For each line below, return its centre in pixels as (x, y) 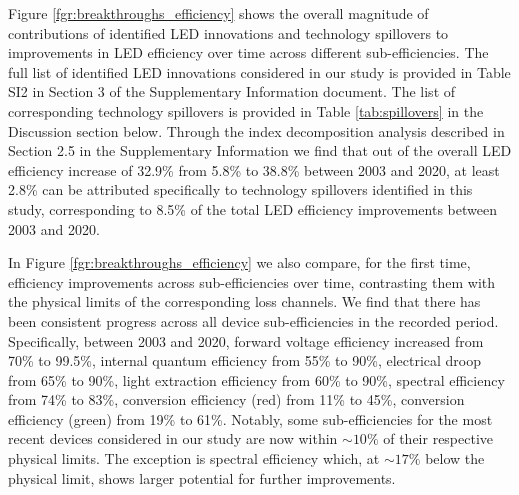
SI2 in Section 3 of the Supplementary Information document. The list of (232, 91)
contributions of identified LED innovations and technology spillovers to (228, 32)
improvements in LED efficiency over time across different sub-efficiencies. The (248, 52)
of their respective (438, 438)
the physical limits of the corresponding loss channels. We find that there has (244, 301)
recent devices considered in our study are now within (173, 438)
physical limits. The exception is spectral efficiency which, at (194, 458)
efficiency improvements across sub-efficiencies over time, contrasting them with (252, 281)
